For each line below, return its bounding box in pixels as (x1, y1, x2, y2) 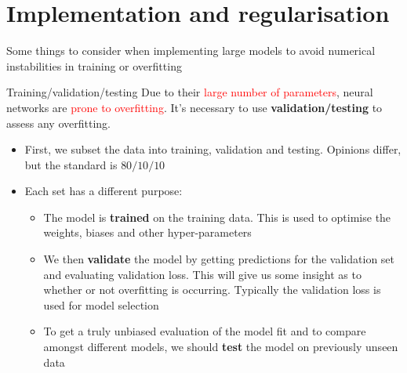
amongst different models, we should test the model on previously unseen (43, 339, 398, 355)
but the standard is (24, 156, 118, 172)
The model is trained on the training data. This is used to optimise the (43, 208, 391, 225)
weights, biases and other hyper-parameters (43, 224, 252, 241)
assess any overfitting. (6, 114, 111, 131)
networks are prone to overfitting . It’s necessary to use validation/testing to (6, 99, 383, 115)
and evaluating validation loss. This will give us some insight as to (43, 266, 362, 282)
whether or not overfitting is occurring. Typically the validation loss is (43, 281, 381, 298)
